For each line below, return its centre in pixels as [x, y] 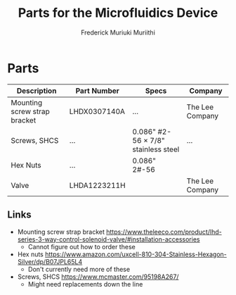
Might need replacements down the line [85, 284]
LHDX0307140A [97, 111]
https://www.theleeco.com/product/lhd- [164, 232]
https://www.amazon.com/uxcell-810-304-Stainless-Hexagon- [136, 254]
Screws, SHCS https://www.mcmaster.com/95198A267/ [98, 277]
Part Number [97, 91]
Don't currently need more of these [79, 269]
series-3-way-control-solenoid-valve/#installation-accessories [109, 239]
